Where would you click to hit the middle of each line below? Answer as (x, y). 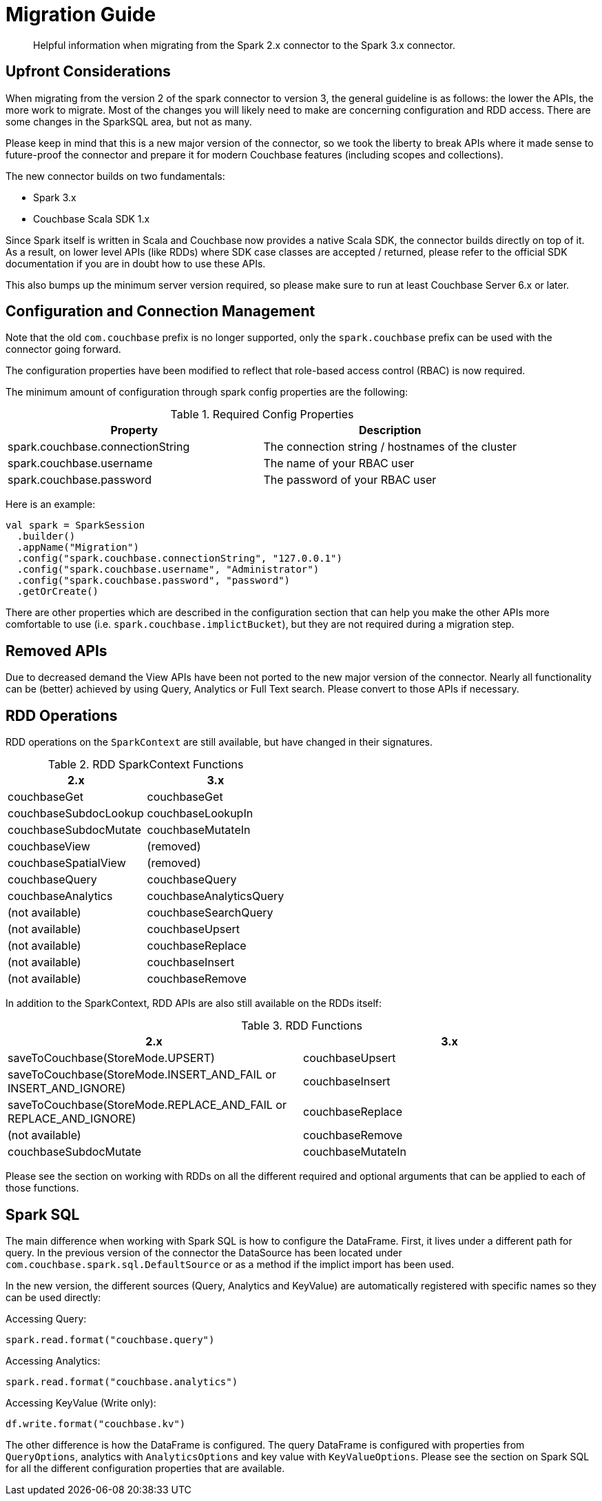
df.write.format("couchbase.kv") (96, 1423)
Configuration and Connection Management (160, 312)
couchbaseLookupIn (200, 814)
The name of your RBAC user (339, 463)
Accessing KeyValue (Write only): (81, 1402)
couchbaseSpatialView (67, 863)
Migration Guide (81, 14)
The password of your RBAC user (350, 480)
